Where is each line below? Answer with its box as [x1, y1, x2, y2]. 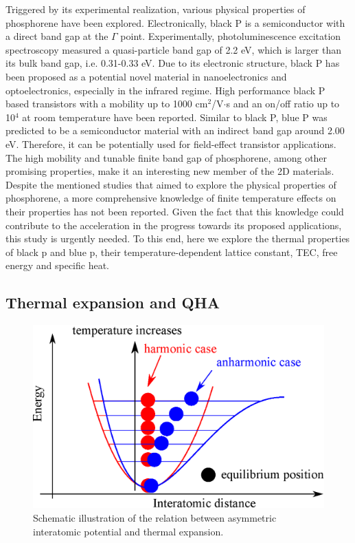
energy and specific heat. [5, 258, 110, 273]
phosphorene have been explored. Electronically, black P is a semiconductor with [5, 15, 345, 30]
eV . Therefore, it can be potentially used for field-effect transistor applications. [5, 136, 336, 151]
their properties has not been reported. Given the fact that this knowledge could [5, 204, 344, 218]
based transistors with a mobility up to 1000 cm [5, 96, 208, 111]
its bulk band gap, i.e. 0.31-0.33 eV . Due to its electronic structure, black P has [5, 56, 340, 70]
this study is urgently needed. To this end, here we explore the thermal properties [5, 231, 350, 246]
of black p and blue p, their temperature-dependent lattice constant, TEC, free [5, 244, 338, 259]
